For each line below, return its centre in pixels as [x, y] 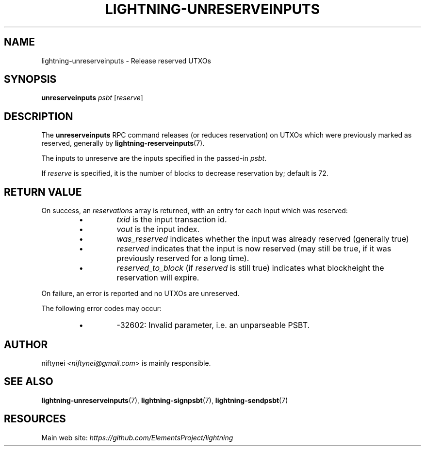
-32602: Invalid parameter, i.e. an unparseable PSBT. [213, 325]
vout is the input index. [158, 229]
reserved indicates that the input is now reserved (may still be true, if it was [254, 249]
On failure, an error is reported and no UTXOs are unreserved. [140, 294]
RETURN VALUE [43, 192]
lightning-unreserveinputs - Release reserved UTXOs [126, 61]
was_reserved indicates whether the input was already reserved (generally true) [263, 239]
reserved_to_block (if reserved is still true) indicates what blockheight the [250, 268]
